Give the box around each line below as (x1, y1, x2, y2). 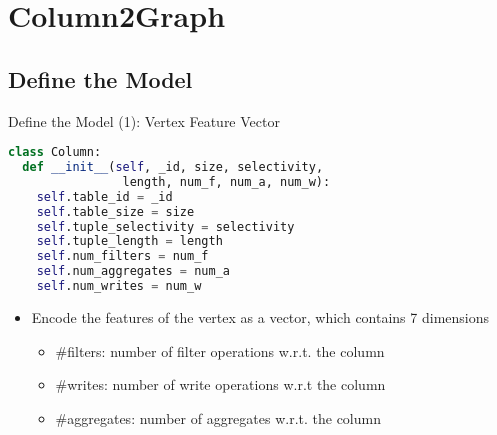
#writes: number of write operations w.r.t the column (55, 374, 386, 395)
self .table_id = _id (36, 189, 173, 204)
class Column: (8, 145, 102, 160)
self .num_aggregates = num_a (36, 264, 230, 279)
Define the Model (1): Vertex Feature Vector (8, 110, 280, 131)
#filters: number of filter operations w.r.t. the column (55, 340, 385, 361)
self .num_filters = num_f (36, 249, 209, 264)
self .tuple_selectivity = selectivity (36, 219, 295, 234)
